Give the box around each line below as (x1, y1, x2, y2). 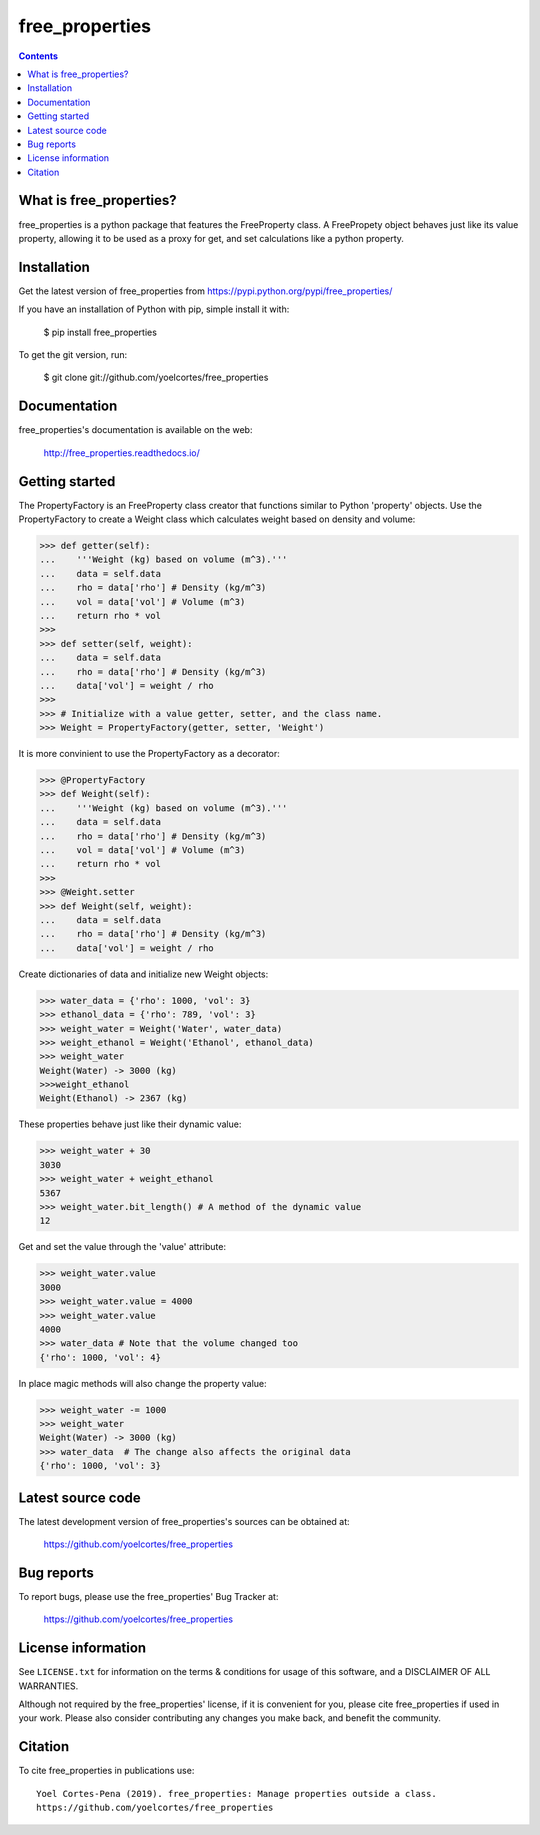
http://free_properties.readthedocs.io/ (43, 446, 200, 459)
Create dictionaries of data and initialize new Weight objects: (18, 968, 269, 980)
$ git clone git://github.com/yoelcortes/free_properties (43, 371, 269, 384)
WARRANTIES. (18, 1680, 79, 1692)
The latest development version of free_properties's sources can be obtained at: (18, 1515, 350, 1527)
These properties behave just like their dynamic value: (18, 1118, 242, 1130)
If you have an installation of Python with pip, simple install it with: (18, 303, 290, 315)
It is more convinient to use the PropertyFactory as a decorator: (18, 748, 280, 760)
